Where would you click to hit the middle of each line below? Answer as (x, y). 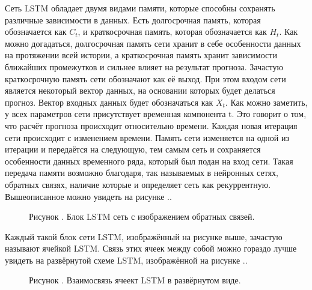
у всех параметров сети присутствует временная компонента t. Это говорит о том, (156, 114)
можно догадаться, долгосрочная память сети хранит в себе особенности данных (153, 43)
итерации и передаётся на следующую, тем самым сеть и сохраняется (133, 149)
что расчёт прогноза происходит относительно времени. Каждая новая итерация (151, 125)
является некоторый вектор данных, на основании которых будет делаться (140, 90)
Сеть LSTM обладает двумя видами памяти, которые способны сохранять (140, 8)
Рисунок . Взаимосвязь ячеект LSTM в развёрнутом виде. (135, 280)
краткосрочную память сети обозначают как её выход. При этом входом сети (145, 78)
